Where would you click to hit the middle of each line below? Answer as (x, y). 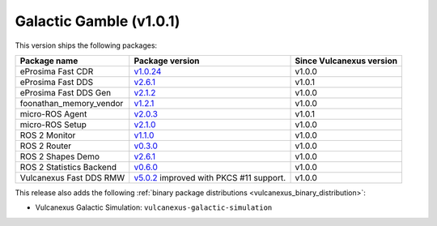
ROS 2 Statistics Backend (68, 167)
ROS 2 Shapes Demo (60, 156)
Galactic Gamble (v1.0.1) (98, 21)
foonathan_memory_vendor (72, 103)
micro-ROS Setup (53, 124)
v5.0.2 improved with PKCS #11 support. (210, 177)
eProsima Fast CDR (57, 71)
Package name (49, 61)
